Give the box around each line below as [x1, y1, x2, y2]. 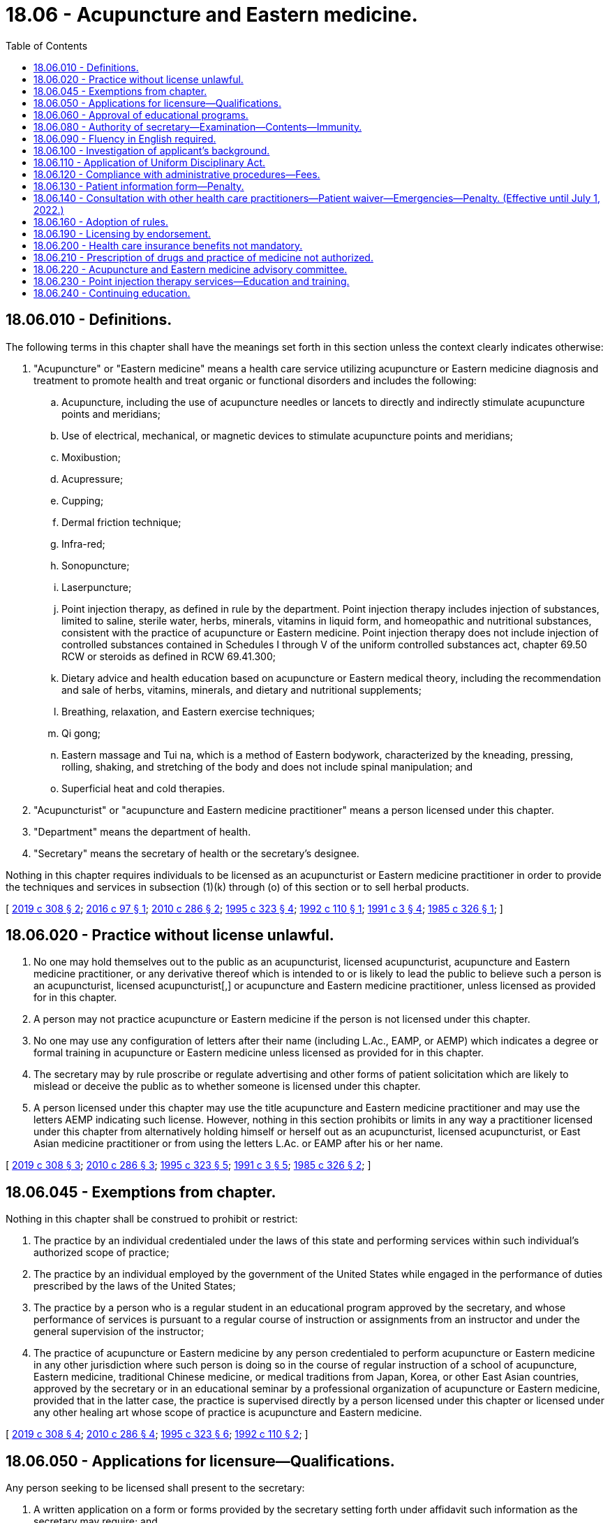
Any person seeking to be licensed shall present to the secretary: [6, 1482, 305, 1494]
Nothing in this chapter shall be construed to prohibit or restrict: [6, 1213, 298, 1225]
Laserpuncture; [61, 581, 132, 593]
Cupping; [61, 494, 104, 507]
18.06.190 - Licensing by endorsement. [34, 227, 211, 240]
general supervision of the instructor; [34, 1325, 204, 1338]
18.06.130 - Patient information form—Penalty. [34, 180, 244, 192]
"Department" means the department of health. [34, 825, 251, 838]
